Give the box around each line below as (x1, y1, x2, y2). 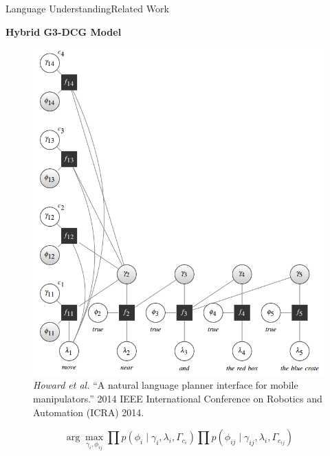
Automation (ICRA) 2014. (33, 404, 144, 419)
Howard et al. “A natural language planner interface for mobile (33, 378, 298, 392)
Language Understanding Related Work (5, 1, 169, 15)
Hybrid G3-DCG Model (5, 24, 122, 38)
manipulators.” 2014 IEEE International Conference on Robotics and (33, 391, 322, 405)
